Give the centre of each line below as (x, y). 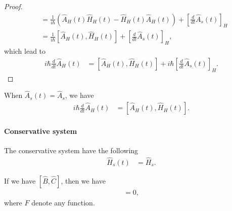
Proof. (13, 6)
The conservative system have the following (71, 150)
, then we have (83, 180)
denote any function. (63, 202)
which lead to (25, 51)
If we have (20, 180)
